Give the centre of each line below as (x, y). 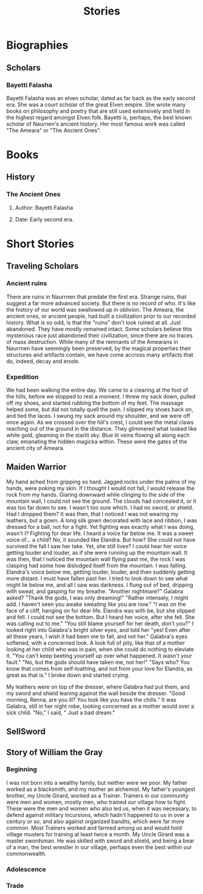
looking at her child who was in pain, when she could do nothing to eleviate (100, 649)
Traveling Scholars (42, 266)
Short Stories (40, 244)
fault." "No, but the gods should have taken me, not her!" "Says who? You (98, 662)
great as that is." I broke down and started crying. (68, 675)
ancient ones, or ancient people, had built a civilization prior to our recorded (101, 316)
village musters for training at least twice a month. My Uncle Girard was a (98, 834)
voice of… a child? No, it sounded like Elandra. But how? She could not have (101, 539)
